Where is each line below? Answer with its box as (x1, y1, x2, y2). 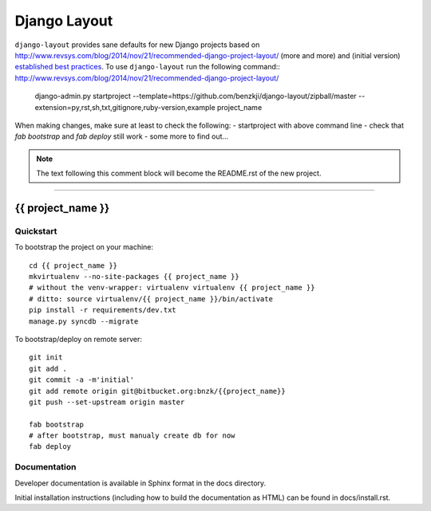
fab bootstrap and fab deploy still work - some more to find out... (14, 132, 229, 141)
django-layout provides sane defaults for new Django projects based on (14, 40, 260, 49)
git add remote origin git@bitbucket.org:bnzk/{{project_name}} (29, 387, 287, 395)
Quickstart (14, 226, 57, 237)
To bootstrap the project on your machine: (14, 242, 154, 252)
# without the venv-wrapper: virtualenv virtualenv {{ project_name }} (29, 283, 315, 293)
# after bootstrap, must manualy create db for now (29, 431, 235, 440)
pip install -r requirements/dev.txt (29, 305, 177, 315)
